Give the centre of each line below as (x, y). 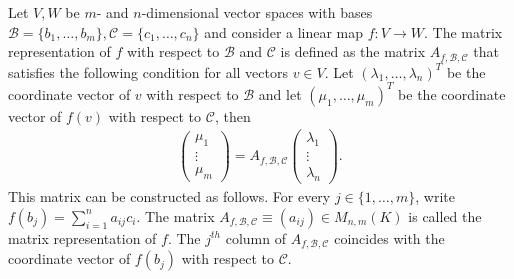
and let (280, 93)
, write (435, 196)
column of (255, 237)
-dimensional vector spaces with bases (257, 12)
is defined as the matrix (353, 51)
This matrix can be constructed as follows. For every (169, 196)
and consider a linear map (284, 31)
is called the (445, 215)
